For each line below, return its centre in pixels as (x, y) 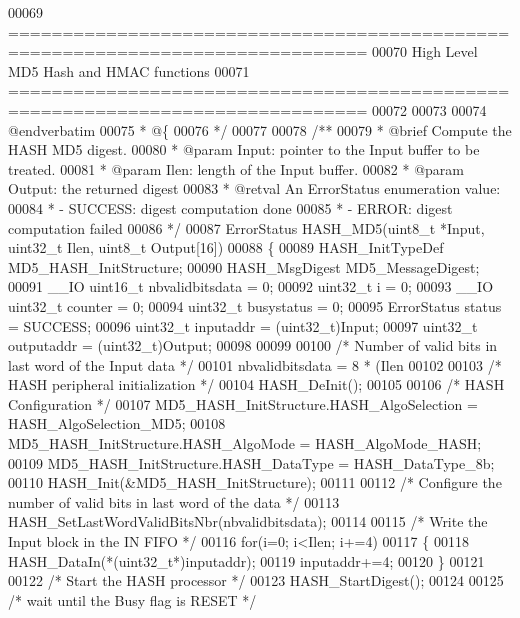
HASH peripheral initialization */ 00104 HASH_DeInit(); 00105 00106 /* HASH (256, 384)
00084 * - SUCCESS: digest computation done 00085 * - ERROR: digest (230, 207)
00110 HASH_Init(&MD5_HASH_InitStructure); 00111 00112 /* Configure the (255, 482)
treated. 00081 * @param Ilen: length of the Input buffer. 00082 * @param (236, 168)
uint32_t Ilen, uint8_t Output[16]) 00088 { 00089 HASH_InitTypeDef (226, 247)
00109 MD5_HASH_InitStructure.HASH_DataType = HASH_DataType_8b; (251, 462)
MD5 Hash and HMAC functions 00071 (129, 70)
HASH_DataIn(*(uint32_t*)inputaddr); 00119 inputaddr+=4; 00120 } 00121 (246, 560)
